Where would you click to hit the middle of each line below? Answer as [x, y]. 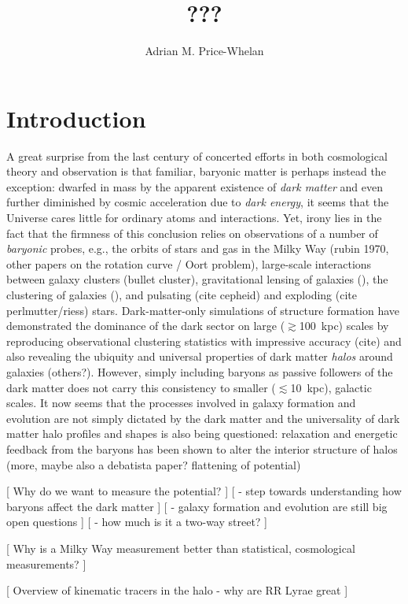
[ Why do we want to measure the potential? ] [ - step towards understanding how [204, 491]
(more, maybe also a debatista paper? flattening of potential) [154, 464]
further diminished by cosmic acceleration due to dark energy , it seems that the [198, 202]
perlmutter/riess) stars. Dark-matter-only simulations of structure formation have [203, 310]
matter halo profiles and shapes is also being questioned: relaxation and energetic [202, 434]
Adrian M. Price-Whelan [204, 51]
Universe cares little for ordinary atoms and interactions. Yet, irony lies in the [194, 218]
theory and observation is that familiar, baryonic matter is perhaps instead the [196, 171]
